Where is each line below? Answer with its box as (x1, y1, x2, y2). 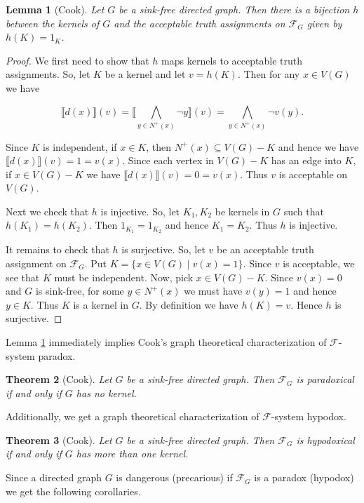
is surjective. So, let (121, 242, 205, 257)
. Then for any (237, 67, 300, 81)
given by (306, 15, 342, 30)
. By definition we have (139, 297, 238, 311)
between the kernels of (6, 15, 100, 30)
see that (6, 269, 40, 284)
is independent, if (43, 139, 117, 154)
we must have (184, 283, 243, 298)
